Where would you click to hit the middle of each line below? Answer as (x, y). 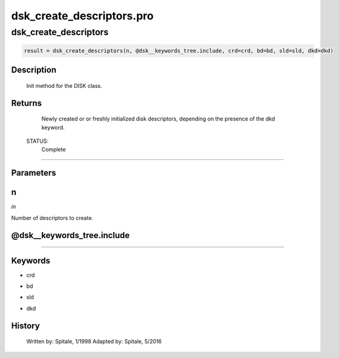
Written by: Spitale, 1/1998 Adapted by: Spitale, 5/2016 (94, 342)
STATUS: (37, 141)
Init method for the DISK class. (64, 85)
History (26, 326)
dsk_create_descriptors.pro (82, 16)
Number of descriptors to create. (52, 217)
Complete (54, 150)
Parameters (34, 173)
